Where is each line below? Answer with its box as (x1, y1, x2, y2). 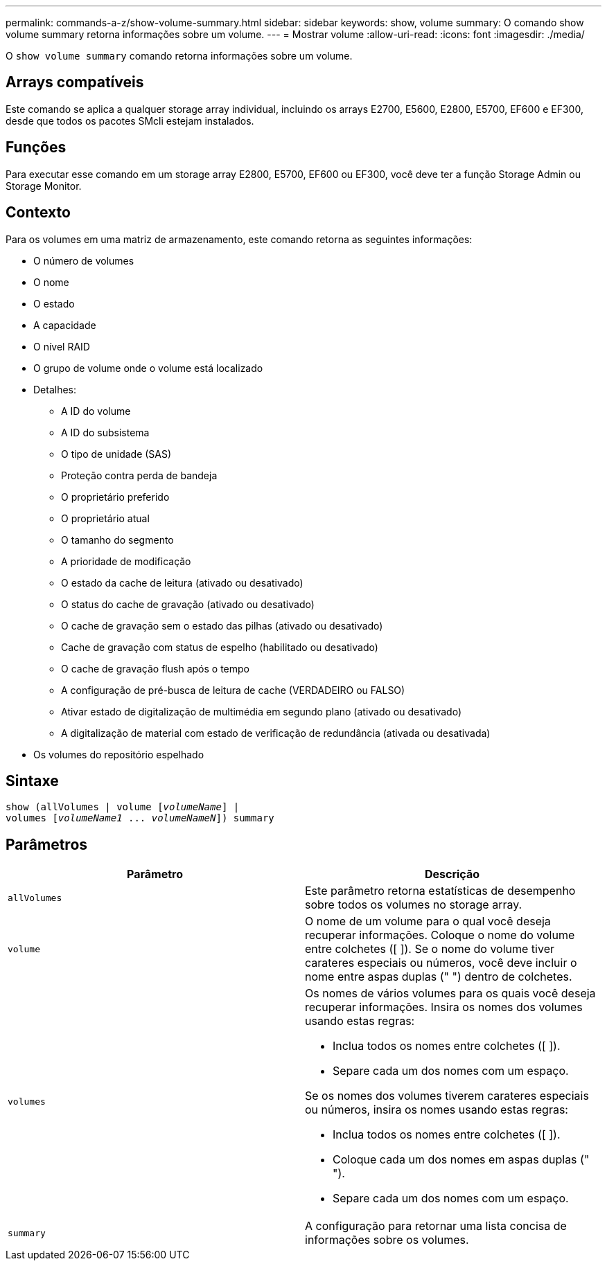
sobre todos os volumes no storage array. (305, 898, 522, 912)
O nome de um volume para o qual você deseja (305, 914, 551, 929)
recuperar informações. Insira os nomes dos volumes (305, 1000, 583, 1015)
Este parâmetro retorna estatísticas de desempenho (305, 884, 576, 898)
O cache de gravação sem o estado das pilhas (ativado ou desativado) (61, 619, 383, 632)
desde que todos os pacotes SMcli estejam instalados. (6, 114, 254, 127)
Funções (6, 139, 67, 157)
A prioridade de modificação (61, 555, 191, 567)
